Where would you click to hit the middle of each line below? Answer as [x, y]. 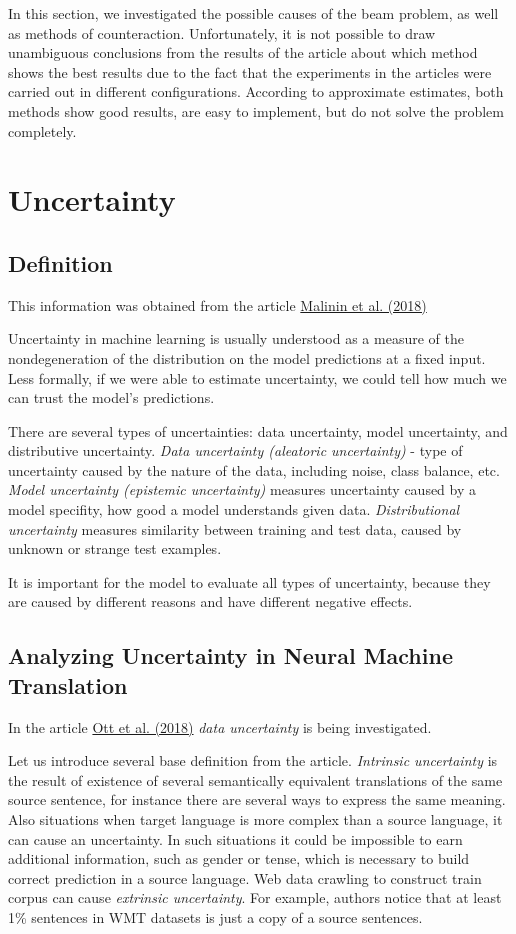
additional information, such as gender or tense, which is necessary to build [239, 858]
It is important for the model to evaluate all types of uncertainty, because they [249, 581]
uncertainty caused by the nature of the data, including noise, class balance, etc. [254, 469]
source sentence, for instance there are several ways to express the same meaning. [257, 799]
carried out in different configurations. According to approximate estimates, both [256, 91]
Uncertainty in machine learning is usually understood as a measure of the [236, 338]
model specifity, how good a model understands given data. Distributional [234, 509]
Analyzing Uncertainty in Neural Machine [230, 655]
